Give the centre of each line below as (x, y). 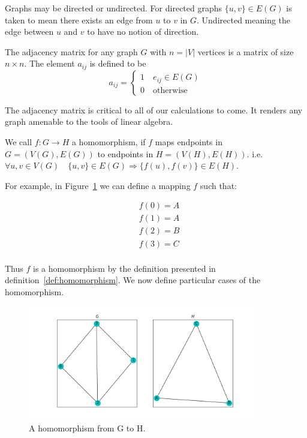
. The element (49, 63)
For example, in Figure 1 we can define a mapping (98, 185)
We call (19, 142)
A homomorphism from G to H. (87, 427)
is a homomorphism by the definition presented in (124, 268)
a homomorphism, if (109, 142)
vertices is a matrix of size (246, 51)
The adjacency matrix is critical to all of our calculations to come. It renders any (154, 109)
